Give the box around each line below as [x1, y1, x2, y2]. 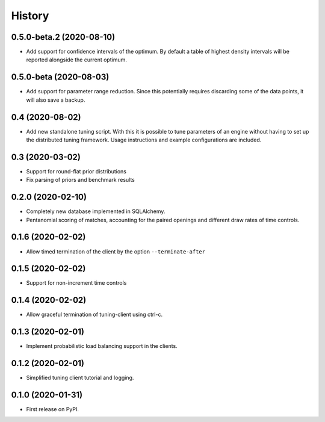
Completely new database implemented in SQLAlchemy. [26, 208, 166, 215]
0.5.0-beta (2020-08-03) [11, 72, 110, 82]
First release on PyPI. [26, 406, 79, 413]
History [11, 9, 49, 22]
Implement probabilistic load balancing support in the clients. [26, 343, 178, 350]
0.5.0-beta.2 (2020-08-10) [11, 32, 116, 42]
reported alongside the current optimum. [26, 56, 128, 63]
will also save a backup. [26, 96, 85, 104]
